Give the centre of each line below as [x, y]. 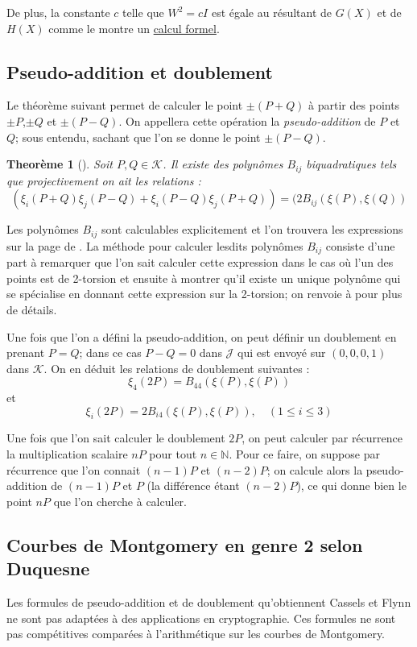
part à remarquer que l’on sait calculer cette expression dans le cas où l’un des [200, 262]
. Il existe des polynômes [223, 164]
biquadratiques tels [351, 164]
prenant [26, 353]
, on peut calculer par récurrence [322, 438]
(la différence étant [193, 485]
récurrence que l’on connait [74, 469]
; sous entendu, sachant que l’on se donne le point [138, 137]
